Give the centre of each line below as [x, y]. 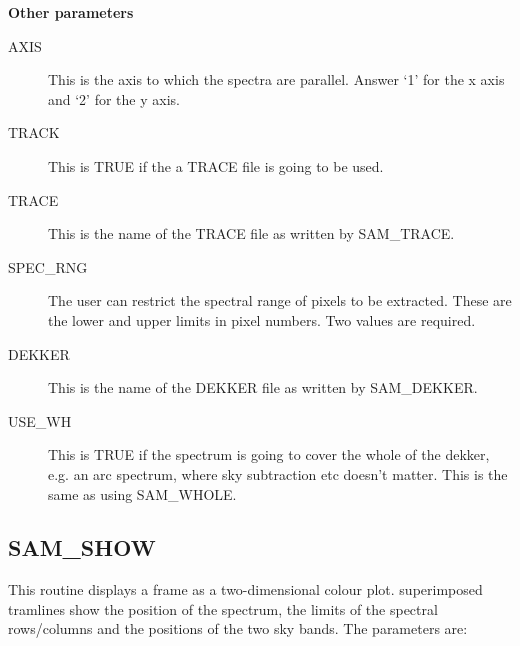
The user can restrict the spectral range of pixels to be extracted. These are [280, 300]
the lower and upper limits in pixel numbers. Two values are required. [262, 319]
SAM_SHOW [82, 547]
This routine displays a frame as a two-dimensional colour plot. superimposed [245, 589]
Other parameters [71, 12]
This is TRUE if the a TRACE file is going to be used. [216, 165]
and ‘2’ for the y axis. [114, 98]
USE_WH [40, 420]
